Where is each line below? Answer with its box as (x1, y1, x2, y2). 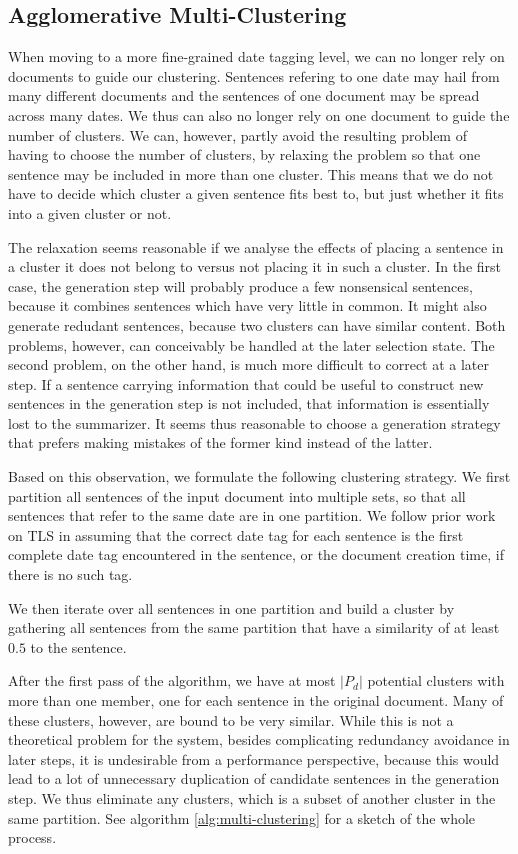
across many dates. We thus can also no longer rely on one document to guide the (8, 104, 510, 125)
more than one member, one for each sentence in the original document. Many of (8, 690, 504, 711)
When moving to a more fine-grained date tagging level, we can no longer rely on (8, 46, 505, 67)
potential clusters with (367, 670, 505, 691)
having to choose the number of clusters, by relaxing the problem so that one (8, 144, 481, 165)
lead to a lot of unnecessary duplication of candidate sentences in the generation (8, 768, 500, 789)
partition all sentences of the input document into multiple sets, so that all (8, 485, 466, 506)
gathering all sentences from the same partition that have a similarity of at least (8, 617, 500, 638)
